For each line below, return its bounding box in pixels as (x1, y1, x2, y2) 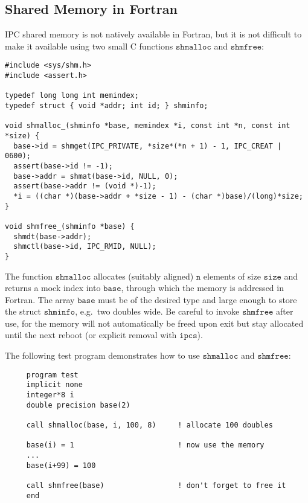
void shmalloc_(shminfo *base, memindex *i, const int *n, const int (5, 121, 290, 130)
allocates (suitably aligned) (94, 269, 194, 282)
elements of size (203, 269, 261, 282)
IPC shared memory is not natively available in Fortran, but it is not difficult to (5, 28, 302, 40)
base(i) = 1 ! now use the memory (26, 441, 265, 450)
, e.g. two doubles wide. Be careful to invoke (75, 305, 240, 318)
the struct (5, 305, 42, 318)
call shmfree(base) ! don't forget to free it (26, 481, 286, 490)
